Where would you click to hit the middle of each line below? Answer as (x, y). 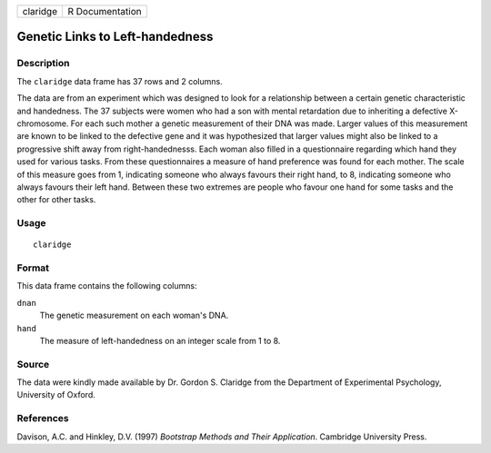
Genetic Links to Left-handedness (115, 37)
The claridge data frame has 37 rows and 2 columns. (120, 81)
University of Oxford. (56, 395)
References (43, 419)
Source (33, 364)
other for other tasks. (56, 200)
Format (33, 268)
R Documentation (105, 11)
